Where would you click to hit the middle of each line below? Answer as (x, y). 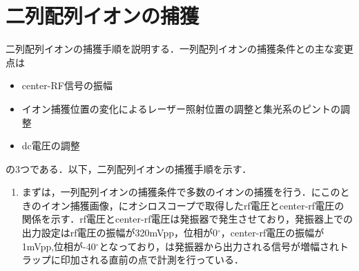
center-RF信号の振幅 (67, 85)
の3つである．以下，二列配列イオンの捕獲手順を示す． (129, 168)
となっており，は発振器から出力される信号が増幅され (219, 246)
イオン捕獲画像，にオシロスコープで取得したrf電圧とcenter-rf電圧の (193, 205)
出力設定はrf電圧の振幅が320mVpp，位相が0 (119, 233)
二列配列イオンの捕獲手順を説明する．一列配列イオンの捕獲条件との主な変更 (179, 49)
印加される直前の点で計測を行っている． (152, 260)
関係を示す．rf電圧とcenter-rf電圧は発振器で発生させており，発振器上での (187, 219)
